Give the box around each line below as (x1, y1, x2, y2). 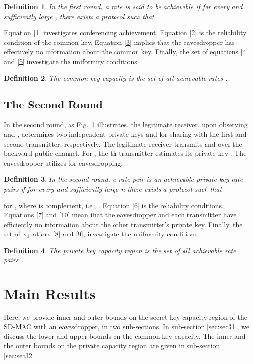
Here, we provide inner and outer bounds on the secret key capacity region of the (4, 312, 247, 322)
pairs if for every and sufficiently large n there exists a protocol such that (4, 183, 222, 193)
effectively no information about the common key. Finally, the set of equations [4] (4, 46, 248, 57)
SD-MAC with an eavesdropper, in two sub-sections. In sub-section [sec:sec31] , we (4, 321, 249, 331)
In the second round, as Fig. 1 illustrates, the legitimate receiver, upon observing (4, 119, 248, 129)
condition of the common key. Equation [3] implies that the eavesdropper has (4, 37, 235, 47)
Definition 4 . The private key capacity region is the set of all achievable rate (4, 245, 236, 255)
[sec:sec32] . (4, 350, 36, 360)
